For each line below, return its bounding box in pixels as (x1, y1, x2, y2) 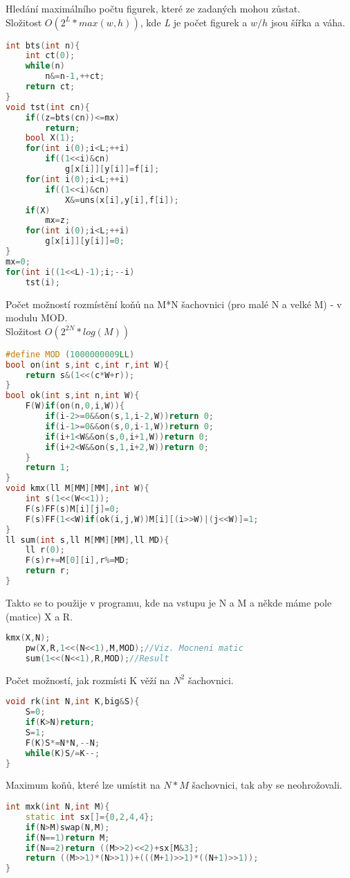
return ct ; (25, 82, 75, 92)
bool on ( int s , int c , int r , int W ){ (6, 359, 169, 370)
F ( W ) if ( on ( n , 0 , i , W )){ (25, 401, 125, 411)
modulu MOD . (6, 310, 68, 325)
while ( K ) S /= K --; (25, 748, 100, 758)
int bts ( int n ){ (6, 40, 80, 51)
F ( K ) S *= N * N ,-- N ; (25, 737, 100, 748)
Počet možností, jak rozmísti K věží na (6, 672, 170, 687)
